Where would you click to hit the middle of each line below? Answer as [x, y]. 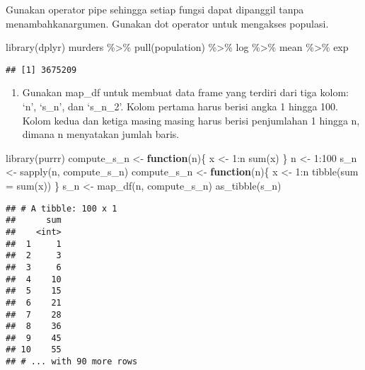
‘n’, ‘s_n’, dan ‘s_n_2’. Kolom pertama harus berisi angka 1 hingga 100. [180, 106]
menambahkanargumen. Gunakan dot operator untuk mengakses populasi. [167, 23]
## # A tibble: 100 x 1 [62, 208]
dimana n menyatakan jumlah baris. [101, 134]
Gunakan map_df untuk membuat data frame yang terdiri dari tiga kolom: [185, 92]
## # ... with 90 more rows [72, 362]
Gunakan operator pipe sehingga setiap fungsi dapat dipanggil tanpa [155, 9]
